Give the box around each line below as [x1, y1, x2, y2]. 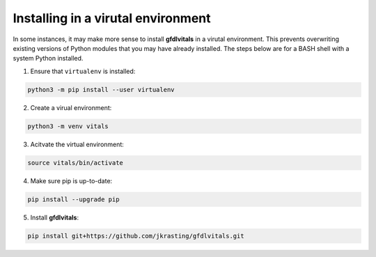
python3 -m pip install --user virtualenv [27, 86, 175, 93]
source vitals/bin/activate [27, 159, 123, 166]
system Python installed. [13, 54, 84, 63]
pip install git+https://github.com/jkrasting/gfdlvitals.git [27, 232, 244, 240]
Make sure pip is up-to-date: [30, 176, 113, 185]
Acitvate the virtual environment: [30, 140, 125, 148]
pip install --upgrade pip [27, 195, 120, 203]
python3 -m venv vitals [27, 122, 109, 130]
